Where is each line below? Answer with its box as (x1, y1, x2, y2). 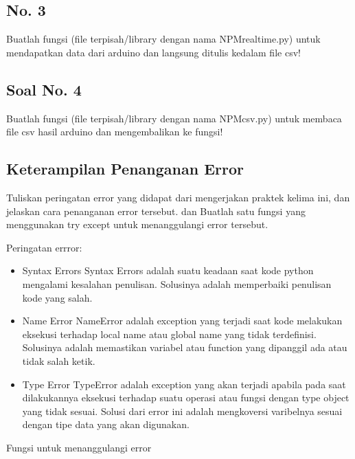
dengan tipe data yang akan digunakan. (22, 417, 190, 432)
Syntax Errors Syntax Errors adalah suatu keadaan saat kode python (22, 263, 314, 278)
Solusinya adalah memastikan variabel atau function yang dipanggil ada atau (22, 340, 347, 355)
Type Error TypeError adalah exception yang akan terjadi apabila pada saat (22, 377, 346, 391)
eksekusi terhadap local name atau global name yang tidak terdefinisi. (22, 326, 317, 341)
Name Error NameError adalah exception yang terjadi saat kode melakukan (22, 313, 343, 328)
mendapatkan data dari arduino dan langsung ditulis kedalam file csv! (6, 45, 301, 59)
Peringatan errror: (6, 240, 82, 254)
